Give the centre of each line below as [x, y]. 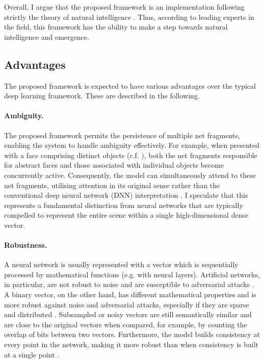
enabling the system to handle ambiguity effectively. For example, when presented [132, 145]
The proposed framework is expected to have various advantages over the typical [130, 85]
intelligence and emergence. [47, 36]
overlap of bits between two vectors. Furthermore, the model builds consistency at [132, 334]
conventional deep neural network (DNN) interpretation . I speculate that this [126, 195]
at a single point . [32, 354]
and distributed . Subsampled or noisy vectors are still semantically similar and [128, 314]
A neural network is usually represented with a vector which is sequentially [121, 264]
